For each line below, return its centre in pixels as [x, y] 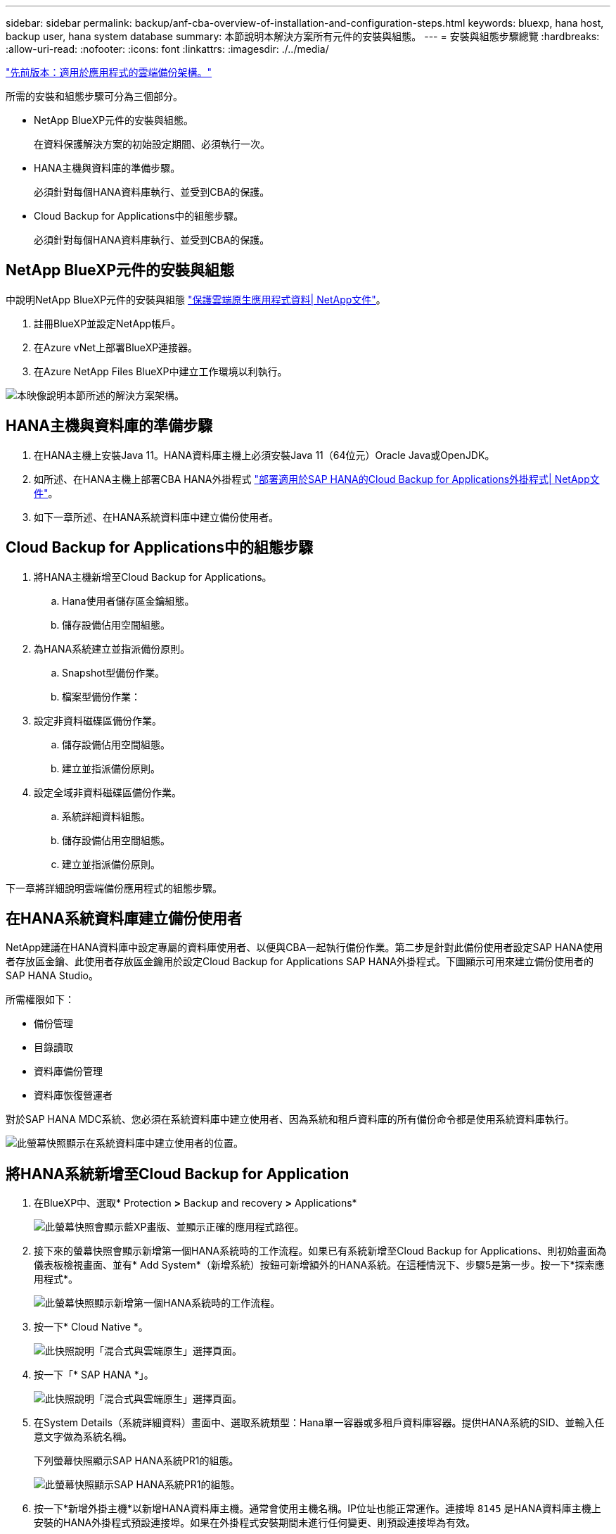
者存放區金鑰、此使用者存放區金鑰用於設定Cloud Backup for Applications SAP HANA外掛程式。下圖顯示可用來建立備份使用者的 [300, 962]
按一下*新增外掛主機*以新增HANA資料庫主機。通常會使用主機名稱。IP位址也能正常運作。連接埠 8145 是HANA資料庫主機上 [317, 1509]
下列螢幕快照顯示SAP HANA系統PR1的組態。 [136, 1461]
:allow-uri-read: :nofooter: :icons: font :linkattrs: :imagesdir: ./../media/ [167, 49]
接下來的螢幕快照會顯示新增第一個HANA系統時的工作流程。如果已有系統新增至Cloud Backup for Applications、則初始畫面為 [320, 1251]
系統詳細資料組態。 [106, 816]
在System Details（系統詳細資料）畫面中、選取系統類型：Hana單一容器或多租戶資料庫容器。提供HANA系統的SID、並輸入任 [319, 1423]
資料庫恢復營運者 [73, 1095]
